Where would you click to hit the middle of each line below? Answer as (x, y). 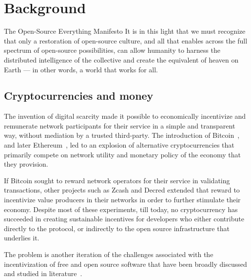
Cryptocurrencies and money (79, 96)
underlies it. (22, 238)
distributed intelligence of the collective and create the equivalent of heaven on (121, 59)
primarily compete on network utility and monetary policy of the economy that (122, 154)
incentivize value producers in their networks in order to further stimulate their (122, 200)
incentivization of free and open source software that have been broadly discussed (125, 264)
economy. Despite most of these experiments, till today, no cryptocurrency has (121, 209)
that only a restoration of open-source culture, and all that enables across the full (126, 40)
